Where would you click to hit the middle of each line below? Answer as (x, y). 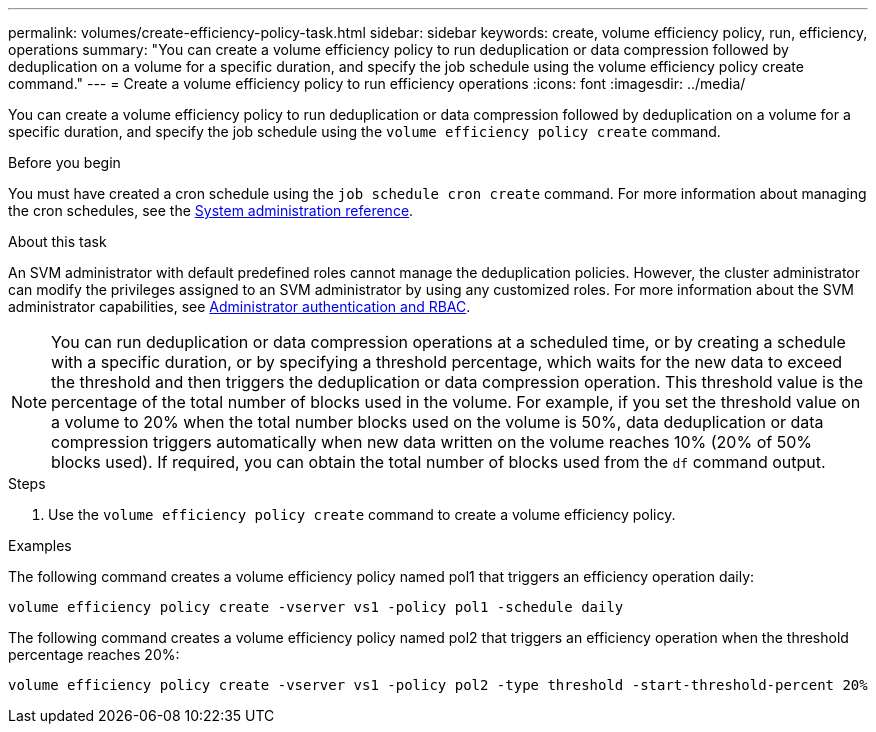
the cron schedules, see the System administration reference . (211, 210)
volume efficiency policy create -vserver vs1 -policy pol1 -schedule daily (316, 607)
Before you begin (64, 162)
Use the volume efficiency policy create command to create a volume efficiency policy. (362, 514)
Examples (40, 545)
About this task (57, 241)
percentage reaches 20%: (94, 654)
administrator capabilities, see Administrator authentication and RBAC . (239, 306)
